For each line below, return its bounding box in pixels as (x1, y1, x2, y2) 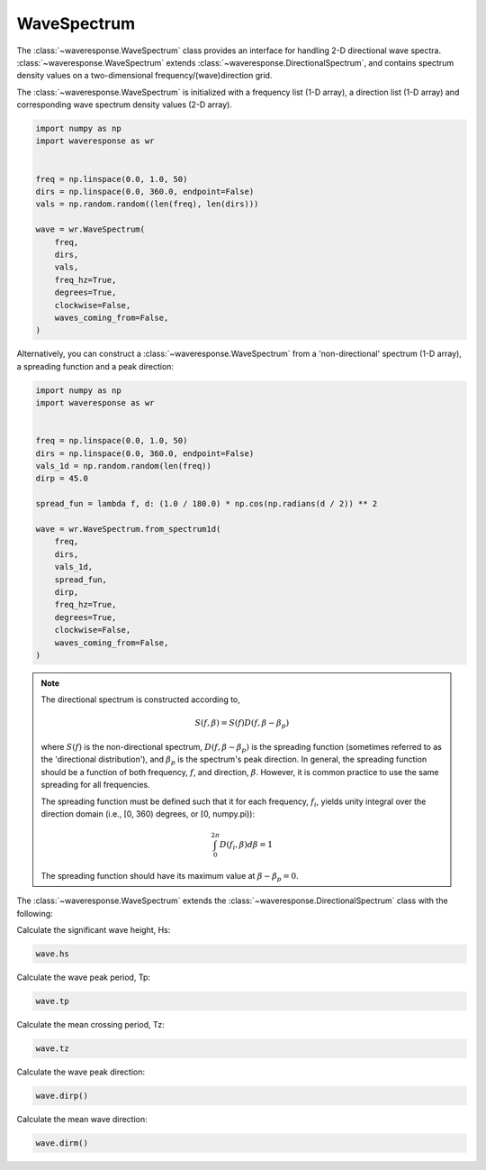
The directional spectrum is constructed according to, (40, 694, 240, 705)
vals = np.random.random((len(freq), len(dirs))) (35, 199, 259, 209)
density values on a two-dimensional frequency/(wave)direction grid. (16, 70, 273, 81)
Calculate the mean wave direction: (16, 1113, 148, 1124)
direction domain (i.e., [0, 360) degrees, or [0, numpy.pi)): (40, 808, 256, 819)
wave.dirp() (35, 1091, 89, 1101)
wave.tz (35, 1043, 69, 1054)
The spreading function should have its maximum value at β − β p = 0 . (40, 870, 299, 883)
